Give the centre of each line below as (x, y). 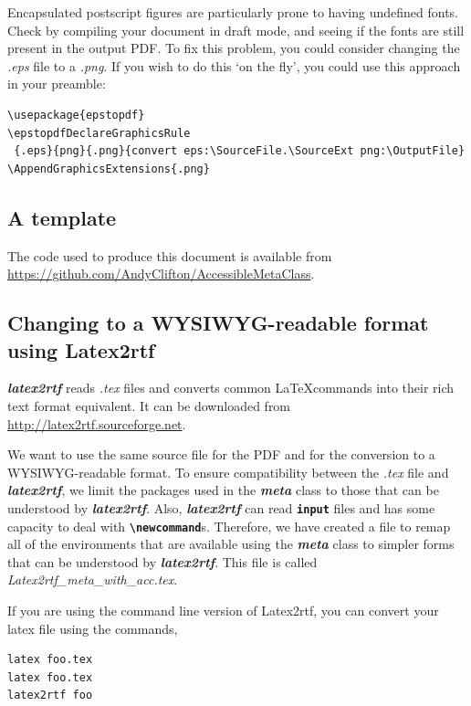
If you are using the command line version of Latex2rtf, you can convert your (223, 610)
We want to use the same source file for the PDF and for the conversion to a (221, 454)
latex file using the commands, (93, 628)
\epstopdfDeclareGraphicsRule (99, 133)
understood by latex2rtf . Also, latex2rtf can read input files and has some (221, 507)
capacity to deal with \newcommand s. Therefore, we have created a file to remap (229, 526)
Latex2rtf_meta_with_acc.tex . (93, 580)
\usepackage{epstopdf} (76, 115)
